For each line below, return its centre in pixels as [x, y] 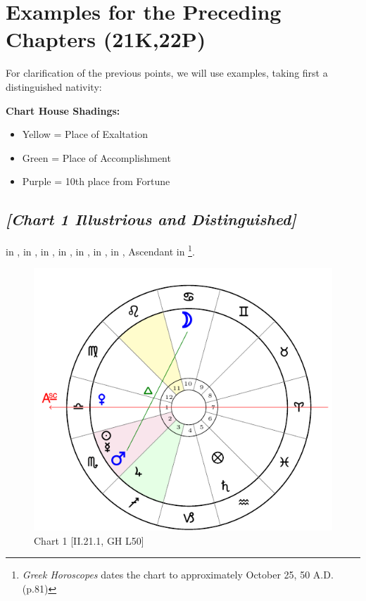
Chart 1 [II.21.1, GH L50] [89, 540]
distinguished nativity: [54, 86]
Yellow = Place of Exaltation [85, 134]
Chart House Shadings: [63, 110]
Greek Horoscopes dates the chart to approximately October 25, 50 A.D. [178, 575]
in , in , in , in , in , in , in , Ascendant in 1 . [100, 250]
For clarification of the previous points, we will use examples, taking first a [167, 73]
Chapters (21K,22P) [106, 39]
